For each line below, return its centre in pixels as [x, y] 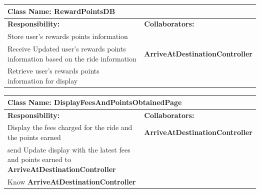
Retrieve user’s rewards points [53, 71]
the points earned [34, 137]
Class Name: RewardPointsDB [61, 11]
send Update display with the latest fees [69, 149]
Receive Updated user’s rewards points [67, 49]
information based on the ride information [72, 58]
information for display [43, 81]
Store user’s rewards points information [68, 36]
